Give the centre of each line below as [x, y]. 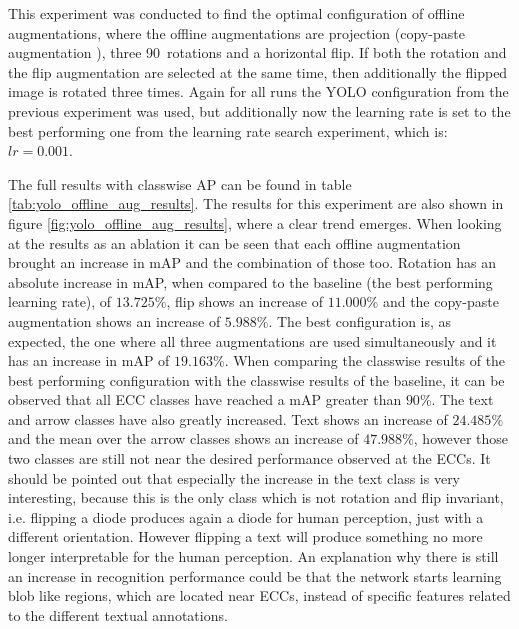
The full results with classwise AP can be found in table [180, 183]
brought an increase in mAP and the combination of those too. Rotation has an [252, 262]
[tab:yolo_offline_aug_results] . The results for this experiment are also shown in [256, 203]
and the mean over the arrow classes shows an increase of [183, 438]
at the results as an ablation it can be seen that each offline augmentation [234, 242]
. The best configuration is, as [360, 320]
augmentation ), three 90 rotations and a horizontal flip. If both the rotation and [257, 52]
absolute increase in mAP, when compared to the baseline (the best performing [250, 281]
